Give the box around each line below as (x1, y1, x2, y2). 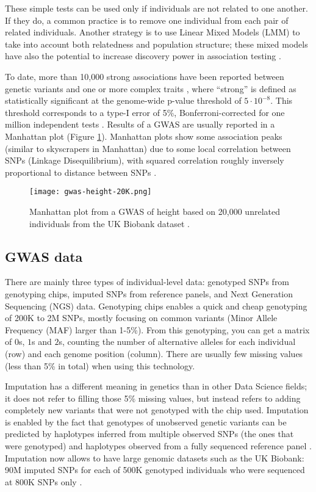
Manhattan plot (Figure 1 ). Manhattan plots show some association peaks (5, 129, 282, 142)
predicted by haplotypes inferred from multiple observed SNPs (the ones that (5, 427, 294, 440)
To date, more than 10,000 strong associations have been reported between (5, 70, 284, 82)
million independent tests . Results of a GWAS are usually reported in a (5, 118, 275, 131)
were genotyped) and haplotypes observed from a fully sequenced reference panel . (5, 440, 312, 452)
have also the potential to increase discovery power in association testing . (5, 49, 281, 62)
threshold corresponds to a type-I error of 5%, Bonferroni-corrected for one (5, 106, 285, 118)
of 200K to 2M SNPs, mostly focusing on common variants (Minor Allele (5, 311, 278, 324)
